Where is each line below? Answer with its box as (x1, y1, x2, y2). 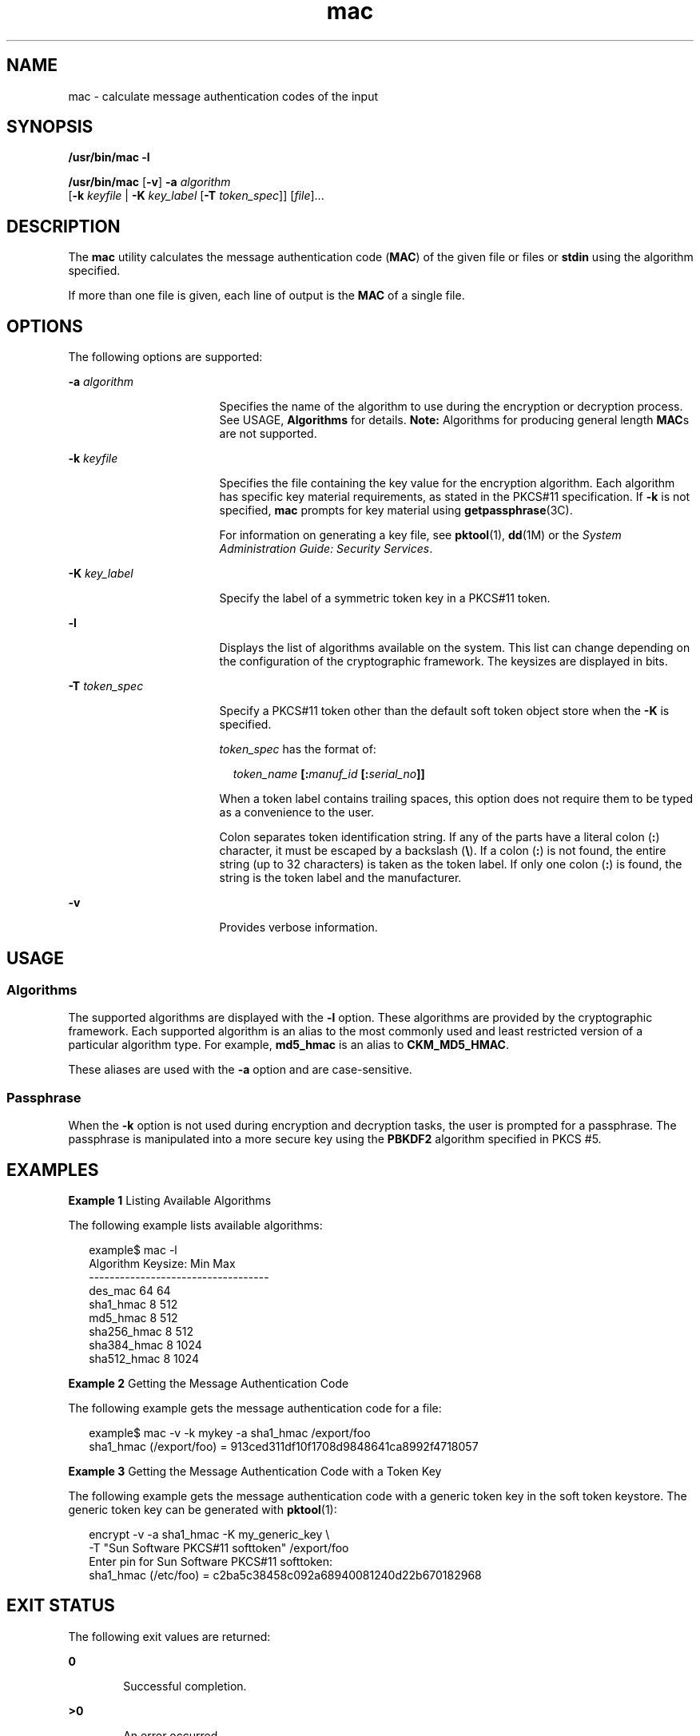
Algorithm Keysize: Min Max (89, 1256, 236, 1270)
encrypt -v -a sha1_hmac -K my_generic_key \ (89, 1527, 330, 1541)
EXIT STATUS (6, 1595, 115, 1616)
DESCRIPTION (6, 216, 121, 236)
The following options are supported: (68, 350, 263, 364)
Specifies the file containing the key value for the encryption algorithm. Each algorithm (219, 476, 675, 491)
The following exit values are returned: (68, 1629, 271, 1643)
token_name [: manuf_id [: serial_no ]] (233, 767, 425, 781)
